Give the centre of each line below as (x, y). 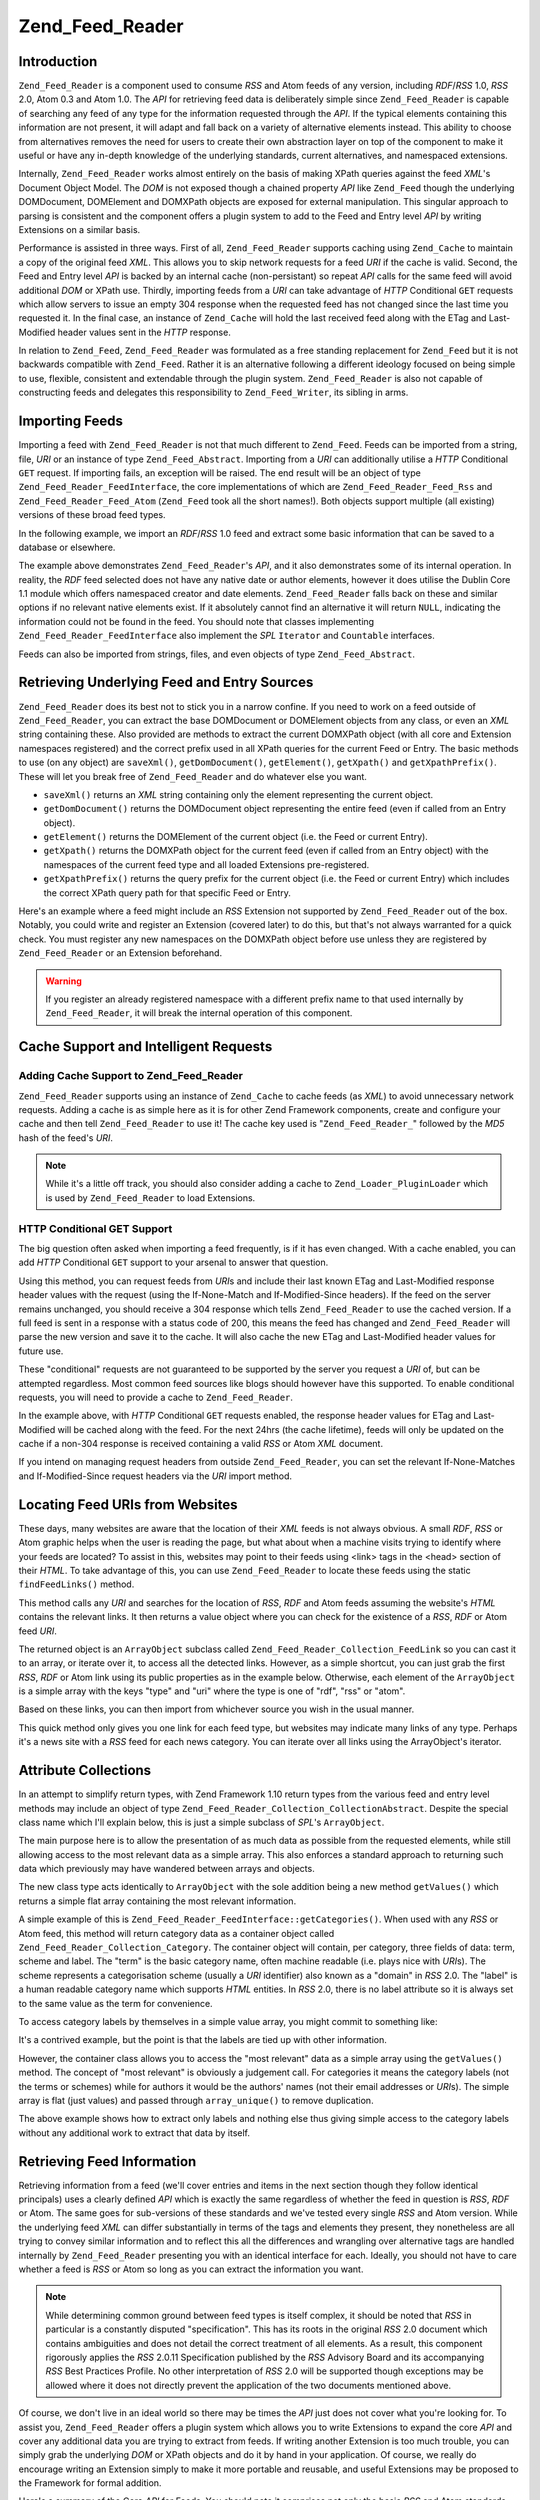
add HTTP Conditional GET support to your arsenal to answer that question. (173, 1262)
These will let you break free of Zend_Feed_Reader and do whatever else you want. (192, 776)
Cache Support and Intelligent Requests (145, 1046)
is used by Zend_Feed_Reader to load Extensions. (150, 1197)
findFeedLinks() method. (76, 1584)
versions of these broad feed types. (92, 515)
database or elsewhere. (67, 547)
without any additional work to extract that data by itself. (134, 2132)
